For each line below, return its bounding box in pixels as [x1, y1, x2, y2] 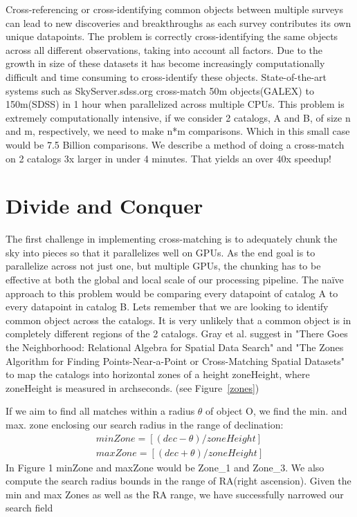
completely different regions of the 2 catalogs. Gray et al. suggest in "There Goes [6, 326, 348, 341]
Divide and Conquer [6, 191, 203, 220]
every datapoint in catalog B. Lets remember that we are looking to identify [6, 299, 329, 314]
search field [6, 500, 53, 515]
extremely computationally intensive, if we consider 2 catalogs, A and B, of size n [6, 110, 351, 124]
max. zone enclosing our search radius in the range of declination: [6, 417, 284, 431]
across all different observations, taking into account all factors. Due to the [6, 42, 323, 57]
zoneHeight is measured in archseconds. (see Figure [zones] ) [6, 380, 259, 395]
